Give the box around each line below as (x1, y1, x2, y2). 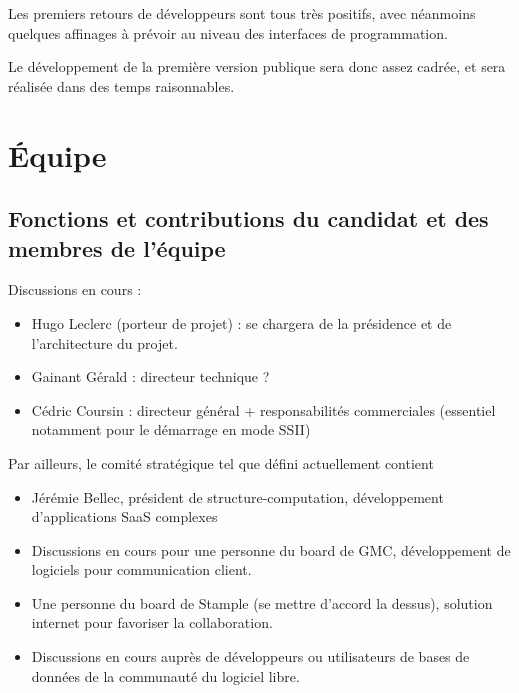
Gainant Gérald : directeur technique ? (31, 366, 270, 387)
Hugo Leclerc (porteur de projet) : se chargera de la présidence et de (31, 312, 452, 333)
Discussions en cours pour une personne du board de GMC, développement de (31, 539, 511, 560)
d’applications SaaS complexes (31, 506, 218, 527)
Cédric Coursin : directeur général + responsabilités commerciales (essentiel (31, 399, 496, 420)
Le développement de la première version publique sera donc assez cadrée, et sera (8, 56, 506, 77)
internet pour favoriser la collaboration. (31, 612, 273, 633)
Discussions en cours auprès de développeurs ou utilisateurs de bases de (31, 646, 470, 667)
